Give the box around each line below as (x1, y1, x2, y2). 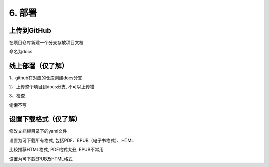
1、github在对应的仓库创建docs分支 (9, 75, 82, 81)
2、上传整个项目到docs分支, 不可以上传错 (9, 83, 95, 89)
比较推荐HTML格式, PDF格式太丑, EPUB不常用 (9, 147, 104, 153)
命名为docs (9, 49, 33, 55)
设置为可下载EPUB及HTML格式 (9, 156, 73, 162)
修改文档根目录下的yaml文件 (9, 128, 67, 134)
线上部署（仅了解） (9, 62, 68, 70)
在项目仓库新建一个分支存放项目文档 (9, 40, 84, 46)
